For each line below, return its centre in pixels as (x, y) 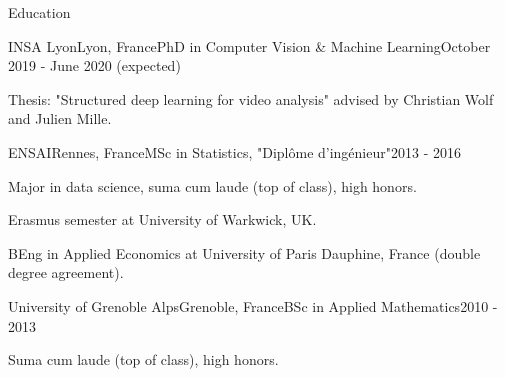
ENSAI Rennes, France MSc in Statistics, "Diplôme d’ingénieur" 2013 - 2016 (234, 151)
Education (39, 12)
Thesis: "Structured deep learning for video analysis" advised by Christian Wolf (251, 98)
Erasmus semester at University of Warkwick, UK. (162, 219)
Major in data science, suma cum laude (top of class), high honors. (212, 185)
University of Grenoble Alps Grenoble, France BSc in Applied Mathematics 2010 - (253, 305)
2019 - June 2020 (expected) (94, 65)
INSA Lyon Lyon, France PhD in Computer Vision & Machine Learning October (249, 45)
